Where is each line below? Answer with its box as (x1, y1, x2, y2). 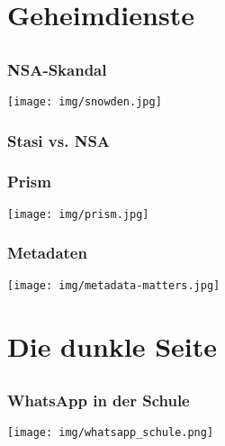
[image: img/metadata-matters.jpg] (7, 278, 220, 292)
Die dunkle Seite (7, 327, 218, 364)
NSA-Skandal (7, 58, 107, 80)
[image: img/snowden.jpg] (7, 96, 162, 109)
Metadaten (7, 241, 87, 264)
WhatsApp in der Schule (7, 389, 190, 412)
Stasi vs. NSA (7, 129, 111, 151)
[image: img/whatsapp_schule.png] (7, 426, 214, 440)
